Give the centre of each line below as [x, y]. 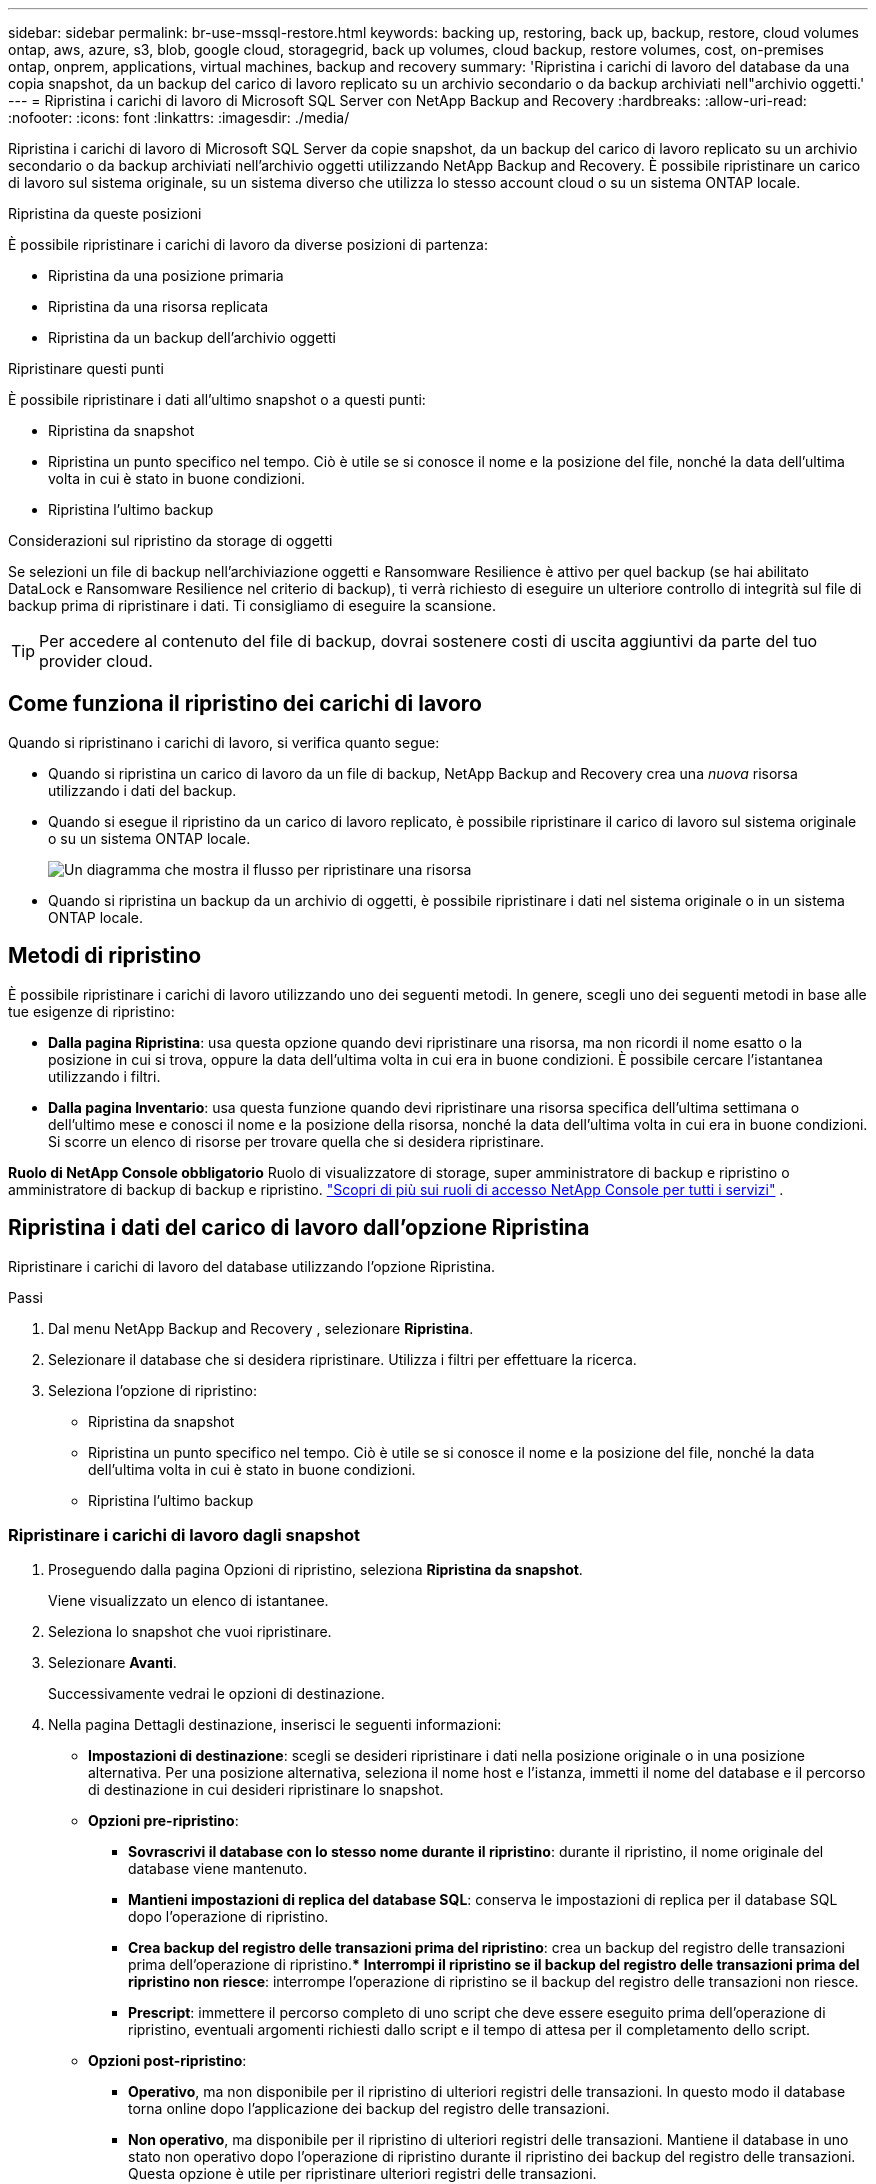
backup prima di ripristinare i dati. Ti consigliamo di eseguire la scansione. [252, 605]
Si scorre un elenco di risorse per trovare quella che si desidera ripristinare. [296, 1141]
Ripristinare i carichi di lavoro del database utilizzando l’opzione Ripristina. [252, 1266]
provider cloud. [96, 661]
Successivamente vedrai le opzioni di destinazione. [216, 1694]
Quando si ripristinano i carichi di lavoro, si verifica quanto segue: [224, 742]
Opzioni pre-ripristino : [163, 1821]
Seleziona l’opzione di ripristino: [153, 1390]
